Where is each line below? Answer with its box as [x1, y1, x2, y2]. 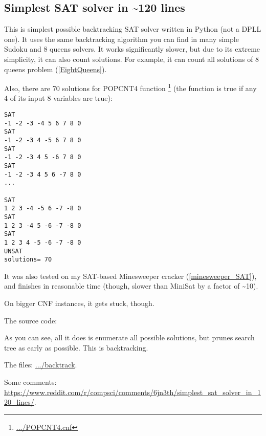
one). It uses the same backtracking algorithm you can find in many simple [4, 33, 239, 44]
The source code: [4, 315, 57, 325]
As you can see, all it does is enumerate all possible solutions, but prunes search [4, 332, 255, 343]
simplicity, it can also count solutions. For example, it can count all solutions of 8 [4, 53, 259, 64]
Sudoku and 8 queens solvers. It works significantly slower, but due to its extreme [4, 43, 260, 54]
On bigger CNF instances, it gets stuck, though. [4, 298, 154, 309]
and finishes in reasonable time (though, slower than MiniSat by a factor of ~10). [4, 280, 258, 291]
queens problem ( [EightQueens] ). [4, 63, 107, 74]
